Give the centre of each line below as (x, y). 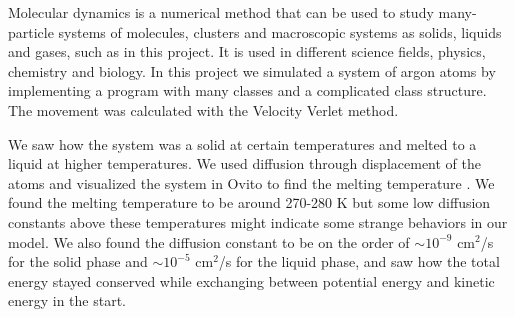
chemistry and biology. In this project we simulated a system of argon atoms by (252, 70)
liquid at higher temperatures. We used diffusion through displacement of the (245, 163)
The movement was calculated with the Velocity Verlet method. (203, 109)
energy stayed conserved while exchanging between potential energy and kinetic (251, 280)
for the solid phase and (78, 261)
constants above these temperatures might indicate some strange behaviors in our (258, 221)
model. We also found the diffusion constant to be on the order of (209, 241)
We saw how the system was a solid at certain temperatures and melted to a (242, 143)
